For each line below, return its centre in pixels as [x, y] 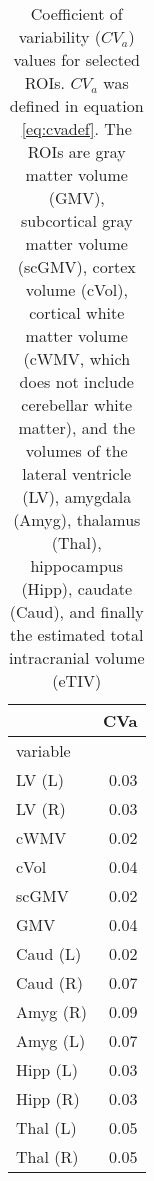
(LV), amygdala [77, 496]
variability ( [59, 36]
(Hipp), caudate [77, 588]
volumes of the [76, 450]
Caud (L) [49, 953]
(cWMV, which [77, 358]
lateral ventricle [77, 473]
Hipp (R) [48, 1098]
